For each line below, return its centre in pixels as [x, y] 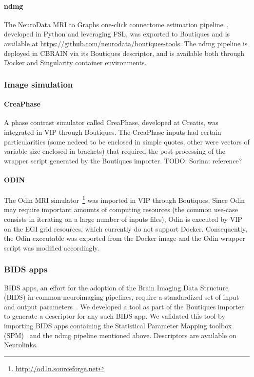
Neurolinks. [21, 345]
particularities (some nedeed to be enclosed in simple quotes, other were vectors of [127, 141]
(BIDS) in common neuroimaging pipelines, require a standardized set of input [122, 297]
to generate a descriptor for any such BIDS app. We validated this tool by [115, 316]
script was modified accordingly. [52, 247]
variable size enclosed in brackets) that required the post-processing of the [115, 151]
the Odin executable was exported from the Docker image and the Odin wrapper [125, 238]
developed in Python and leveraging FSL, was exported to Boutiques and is [117, 34]
